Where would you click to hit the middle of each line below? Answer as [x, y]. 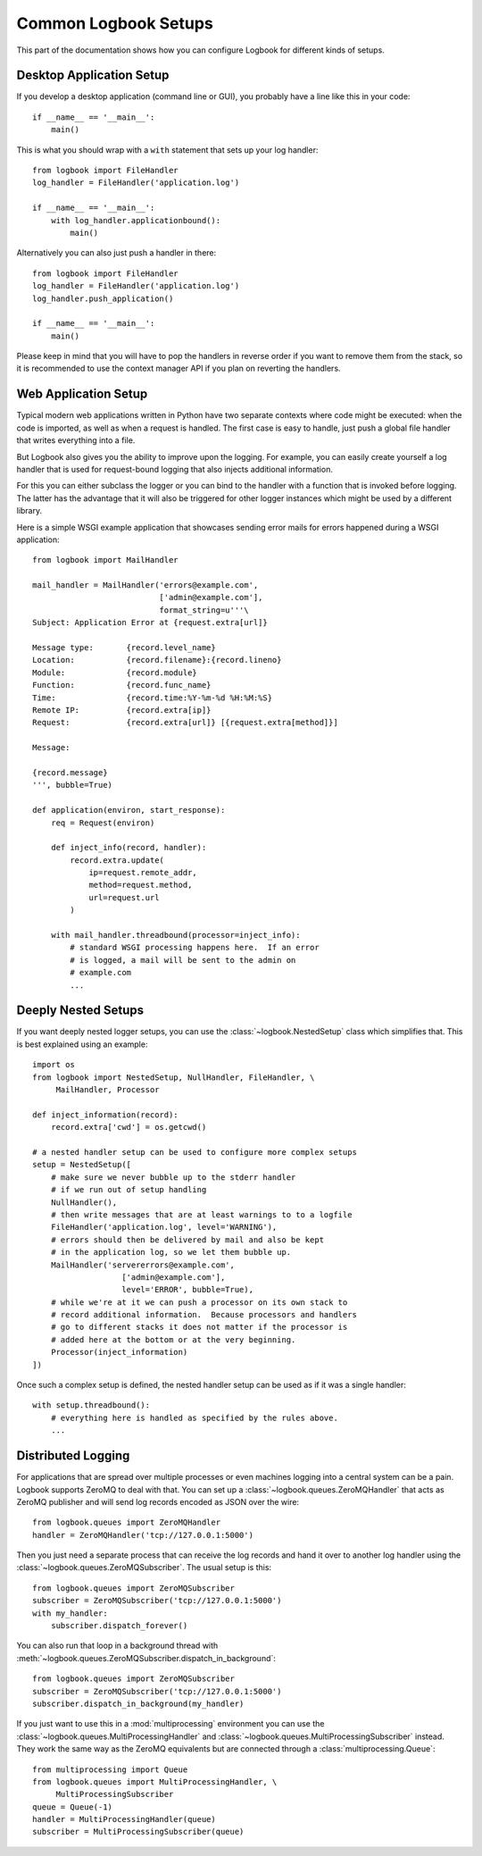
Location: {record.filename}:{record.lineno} [157, 660]
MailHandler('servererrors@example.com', [143, 1265]
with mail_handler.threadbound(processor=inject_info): [175, 935]
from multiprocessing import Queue [110, 1769]
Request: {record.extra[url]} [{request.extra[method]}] [185, 723]
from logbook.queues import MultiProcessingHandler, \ [155, 1781]
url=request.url [124, 897]
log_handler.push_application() [103, 298]
